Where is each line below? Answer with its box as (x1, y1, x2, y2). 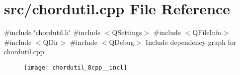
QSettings (112, 27, 142, 37)
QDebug (109, 37, 134, 47)
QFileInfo (192, 27, 222, 37)
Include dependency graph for (146, 37, 237, 47)
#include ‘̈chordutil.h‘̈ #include (4, 27, 101, 37)
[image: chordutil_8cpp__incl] (24, 64, 127, 71)
